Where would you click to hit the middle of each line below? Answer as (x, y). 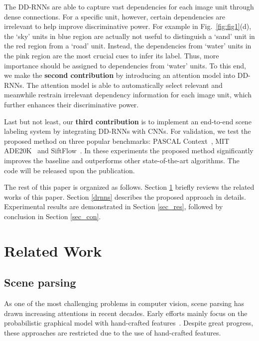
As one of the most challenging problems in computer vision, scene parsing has (124, 303)
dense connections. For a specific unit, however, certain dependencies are (115, 16)
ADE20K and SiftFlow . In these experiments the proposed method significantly (129, 151)
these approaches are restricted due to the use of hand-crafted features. (113, 332)
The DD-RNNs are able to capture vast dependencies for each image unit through (129, 6)
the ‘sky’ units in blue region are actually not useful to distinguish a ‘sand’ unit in (129, 36)
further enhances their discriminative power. (71, 104)
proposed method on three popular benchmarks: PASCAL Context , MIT (117, 141)
